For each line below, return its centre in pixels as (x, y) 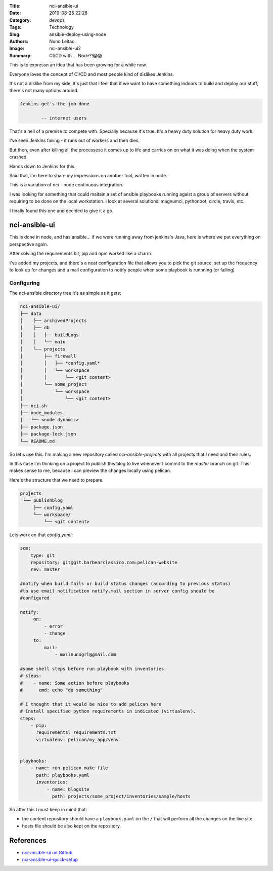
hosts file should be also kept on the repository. (72, 826)
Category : (20, 20)
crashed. (18, 157)
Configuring (25, 283)
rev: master (45, 569)
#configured (35, 598)
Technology (62, 27)
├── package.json (41, 427)
